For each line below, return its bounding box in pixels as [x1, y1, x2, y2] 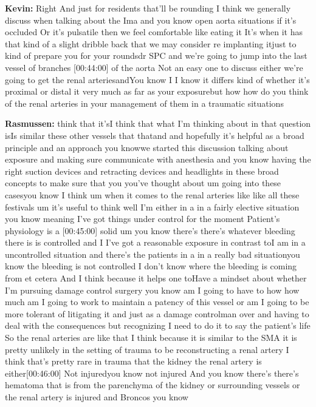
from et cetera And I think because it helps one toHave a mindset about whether [5, 272, 307, 284]
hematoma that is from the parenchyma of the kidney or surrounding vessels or [5, 378, 300, 391]
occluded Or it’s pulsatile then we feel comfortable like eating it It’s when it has [5, 25, 303, 38]
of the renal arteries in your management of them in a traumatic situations [5, 96, 284, 109]
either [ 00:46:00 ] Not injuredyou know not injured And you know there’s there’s [5, 366, 299, 379]
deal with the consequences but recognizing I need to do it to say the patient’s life [5, 319, 311, 332]
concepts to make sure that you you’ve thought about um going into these [5, 177, 281, 189]
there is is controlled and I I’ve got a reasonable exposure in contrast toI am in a [5, 236, 306, 249]
